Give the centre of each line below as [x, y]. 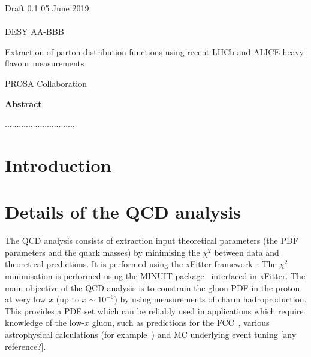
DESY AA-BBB [34, 31]
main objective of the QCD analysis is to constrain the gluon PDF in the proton [153, 287]
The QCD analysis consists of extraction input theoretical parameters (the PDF [152, 240]
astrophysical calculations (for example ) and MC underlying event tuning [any [151, 334]
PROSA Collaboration [46, 83]
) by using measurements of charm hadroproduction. [210, 299]
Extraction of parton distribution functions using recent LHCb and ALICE [142, 51]
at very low [25, 299]
